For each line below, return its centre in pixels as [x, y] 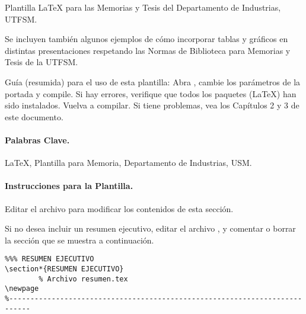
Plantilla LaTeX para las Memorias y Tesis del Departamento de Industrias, [143, 7]
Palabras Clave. [37, 140]
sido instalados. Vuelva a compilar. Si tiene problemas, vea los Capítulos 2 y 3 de [152, 105]
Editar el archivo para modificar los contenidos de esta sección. [119, 208]
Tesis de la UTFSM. [42, 62]
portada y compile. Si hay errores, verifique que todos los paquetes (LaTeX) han [151, 93]
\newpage [22, 289]
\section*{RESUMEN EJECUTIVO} [64, 269]
